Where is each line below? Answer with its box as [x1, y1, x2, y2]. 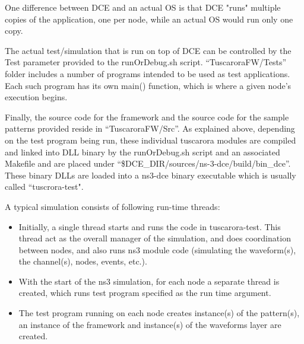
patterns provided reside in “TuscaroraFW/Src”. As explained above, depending [5, 122, 295, 135]
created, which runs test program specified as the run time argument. [18, 286, 271, 299]
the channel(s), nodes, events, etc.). [18, 255, 147, 267]
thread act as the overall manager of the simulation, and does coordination [18, 232, 291, 244]
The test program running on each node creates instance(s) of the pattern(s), [18, 307, 300, 319]
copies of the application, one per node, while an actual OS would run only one [5, 12, 293, 25]
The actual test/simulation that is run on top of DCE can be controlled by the [5, 44, 292, 56]
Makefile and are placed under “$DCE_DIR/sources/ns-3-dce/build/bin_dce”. [5, 157, 291, 170]
